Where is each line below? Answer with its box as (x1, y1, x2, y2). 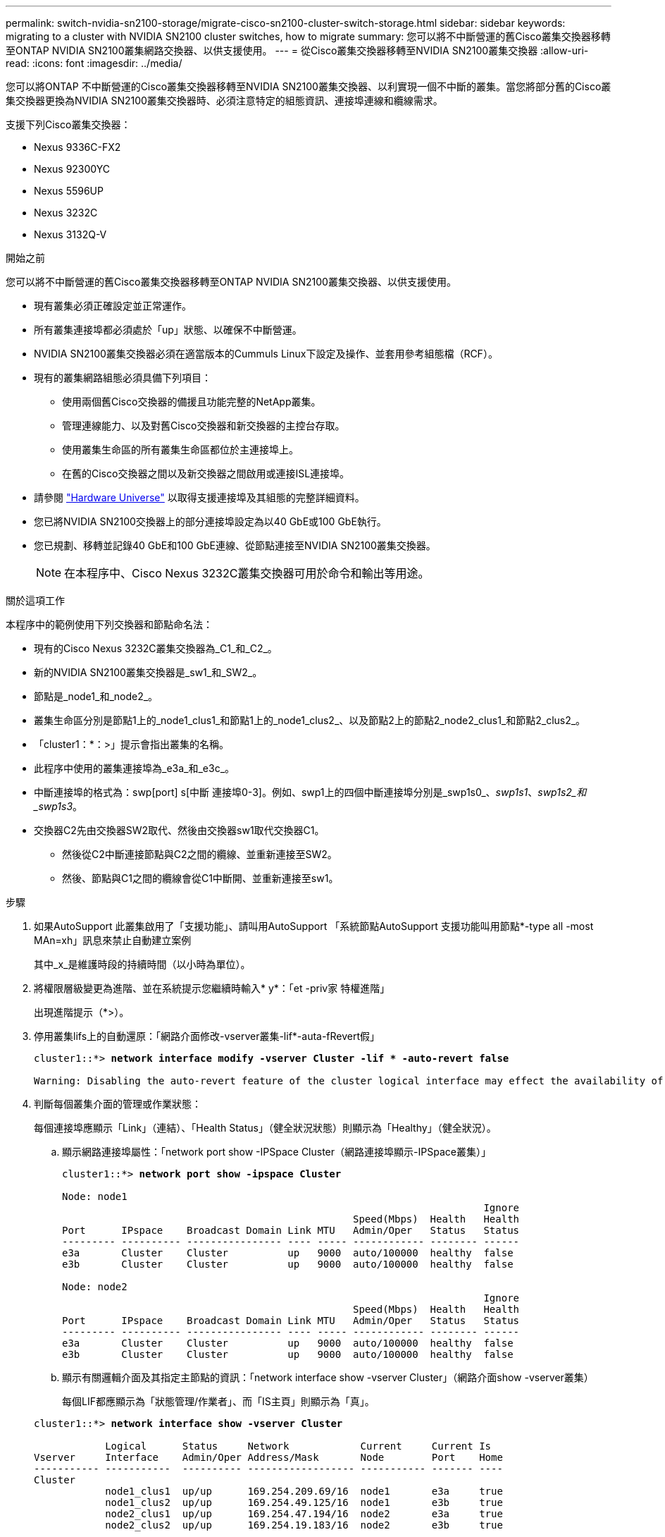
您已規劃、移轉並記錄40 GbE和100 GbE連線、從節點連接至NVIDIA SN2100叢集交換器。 (34, 539, 436, 551)
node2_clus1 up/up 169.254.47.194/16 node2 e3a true (105, 1508, 503, 1519)
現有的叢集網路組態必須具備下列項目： (34, 372, 211, 384)
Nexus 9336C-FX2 (34, 141, 121, 153)
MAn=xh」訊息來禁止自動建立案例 (34, 934, 192, 946)
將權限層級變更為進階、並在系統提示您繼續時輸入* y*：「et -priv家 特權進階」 (34, 982, 390, 994)
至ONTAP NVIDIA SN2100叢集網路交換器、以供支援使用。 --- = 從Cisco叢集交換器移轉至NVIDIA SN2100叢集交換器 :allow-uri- (6, 44, 589, 56)
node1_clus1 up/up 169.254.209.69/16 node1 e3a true (105, 1486, 503, 1497)
